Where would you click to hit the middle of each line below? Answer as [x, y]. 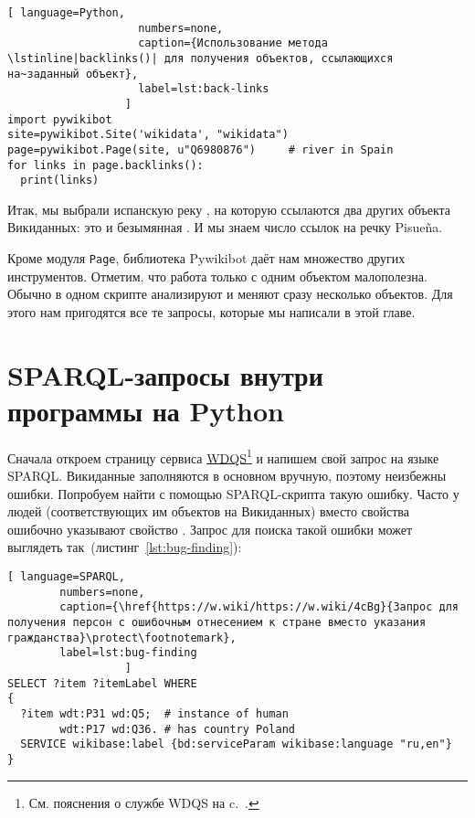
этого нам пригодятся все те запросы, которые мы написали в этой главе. [211, 311]
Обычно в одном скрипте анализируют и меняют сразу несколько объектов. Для [230, 294]
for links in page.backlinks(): [106, 165]
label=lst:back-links [204, 89]
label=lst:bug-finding [128, 653]
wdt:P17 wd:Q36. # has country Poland [177, 729]
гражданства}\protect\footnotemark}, [122, 637]
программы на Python [146, 410]
